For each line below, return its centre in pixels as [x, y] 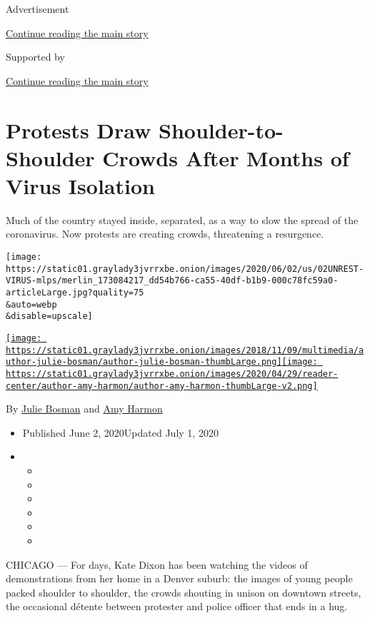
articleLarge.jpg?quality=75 [75, 293]
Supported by [35, 57]
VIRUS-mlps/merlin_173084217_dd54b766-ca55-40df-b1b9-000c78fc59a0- [172, 281]
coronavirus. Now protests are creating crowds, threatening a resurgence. [165, 234]
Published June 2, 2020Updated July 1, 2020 [120, 432]
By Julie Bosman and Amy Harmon [84, 409]
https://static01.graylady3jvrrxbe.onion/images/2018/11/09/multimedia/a [185, 350]
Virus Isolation [80, 185]
